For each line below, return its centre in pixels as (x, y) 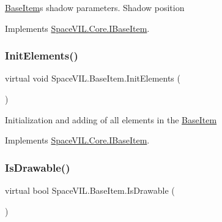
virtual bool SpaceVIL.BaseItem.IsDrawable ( (90, 190)
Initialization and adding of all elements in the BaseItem (111, 119)
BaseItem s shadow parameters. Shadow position (95, 7)
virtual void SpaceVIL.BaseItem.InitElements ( (93, 78)
